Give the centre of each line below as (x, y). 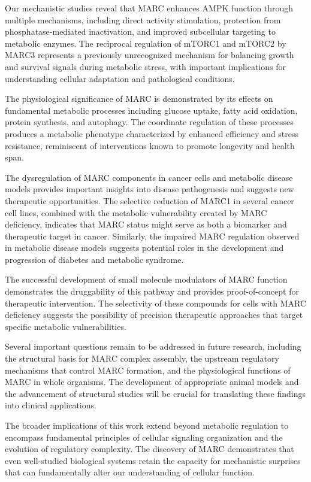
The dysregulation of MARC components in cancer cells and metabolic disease (149, 177)
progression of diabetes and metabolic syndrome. (94, 259)
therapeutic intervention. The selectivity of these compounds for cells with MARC (156, 303)
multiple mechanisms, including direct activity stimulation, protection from (143, 19)
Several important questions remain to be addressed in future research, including (153, 346)
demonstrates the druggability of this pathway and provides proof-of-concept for (152, 291)
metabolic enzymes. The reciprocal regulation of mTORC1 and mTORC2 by (146, 43)
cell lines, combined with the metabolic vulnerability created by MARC (136, 212)
